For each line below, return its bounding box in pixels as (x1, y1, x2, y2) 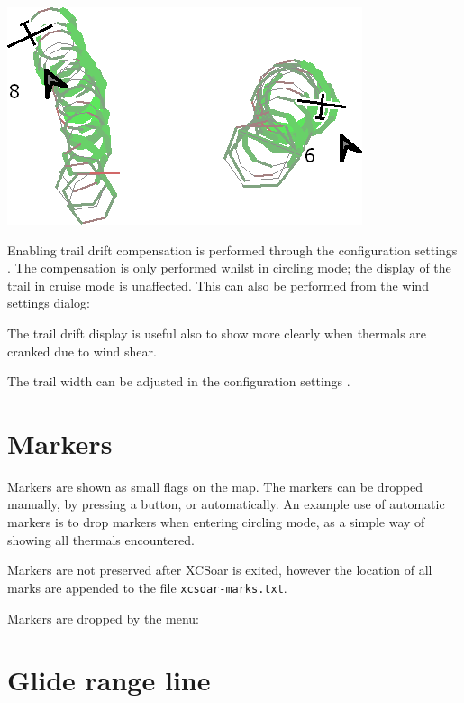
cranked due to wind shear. (7, 341, 157, 360)
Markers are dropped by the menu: (7, 608, 199, 627)
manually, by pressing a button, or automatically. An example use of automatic (7, 495, 445, 513)
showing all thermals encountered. (7, 530, 195, 549)
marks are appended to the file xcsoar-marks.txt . (7, 578, 287, 597)
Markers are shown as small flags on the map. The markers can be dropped (7, 476, 423, 495)
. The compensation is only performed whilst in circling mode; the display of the (7, 258, 451, 277)
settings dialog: (7, 293, 90, 312)
